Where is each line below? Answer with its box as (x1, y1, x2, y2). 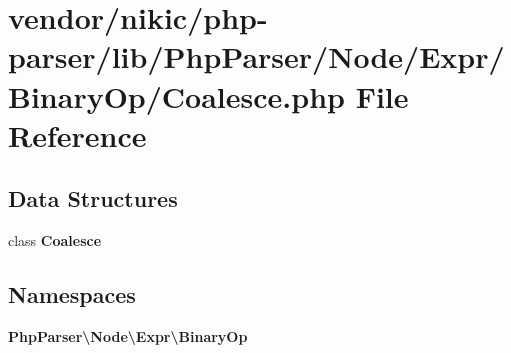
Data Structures (8, 183, 178, 214)
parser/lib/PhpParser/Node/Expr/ (8, 36, 505, 77)
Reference (8, 114, 147, 155)
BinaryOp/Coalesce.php (8, 75, 345, 116)
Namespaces (8, 279, 136, 310)
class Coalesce (8, 230, 102, 251)
